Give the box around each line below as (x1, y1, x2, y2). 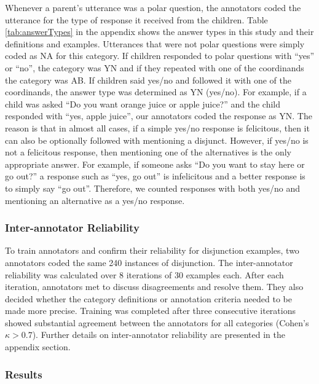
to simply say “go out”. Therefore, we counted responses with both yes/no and (5, 181, 301, 194)
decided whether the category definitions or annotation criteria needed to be (5, 292, 292, 305)
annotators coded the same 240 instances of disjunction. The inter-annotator (5, 256, 293, 268)
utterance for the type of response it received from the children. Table (5, 13, 268, 26)
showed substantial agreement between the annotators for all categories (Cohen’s (5, 316, 309, 329)
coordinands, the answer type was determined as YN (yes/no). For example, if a (5, 85, 307, 98)
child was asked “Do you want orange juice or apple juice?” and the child (5, 97, 281, 110)
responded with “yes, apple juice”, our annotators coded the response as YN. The (5, 109, 312, 122)
